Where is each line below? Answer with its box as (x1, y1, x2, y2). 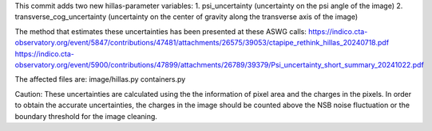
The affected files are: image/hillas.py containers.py (14, 75, 186, 84)
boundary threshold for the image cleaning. (14, 111, 157, 121)
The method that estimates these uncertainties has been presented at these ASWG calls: (14, 26, 307, 36)
